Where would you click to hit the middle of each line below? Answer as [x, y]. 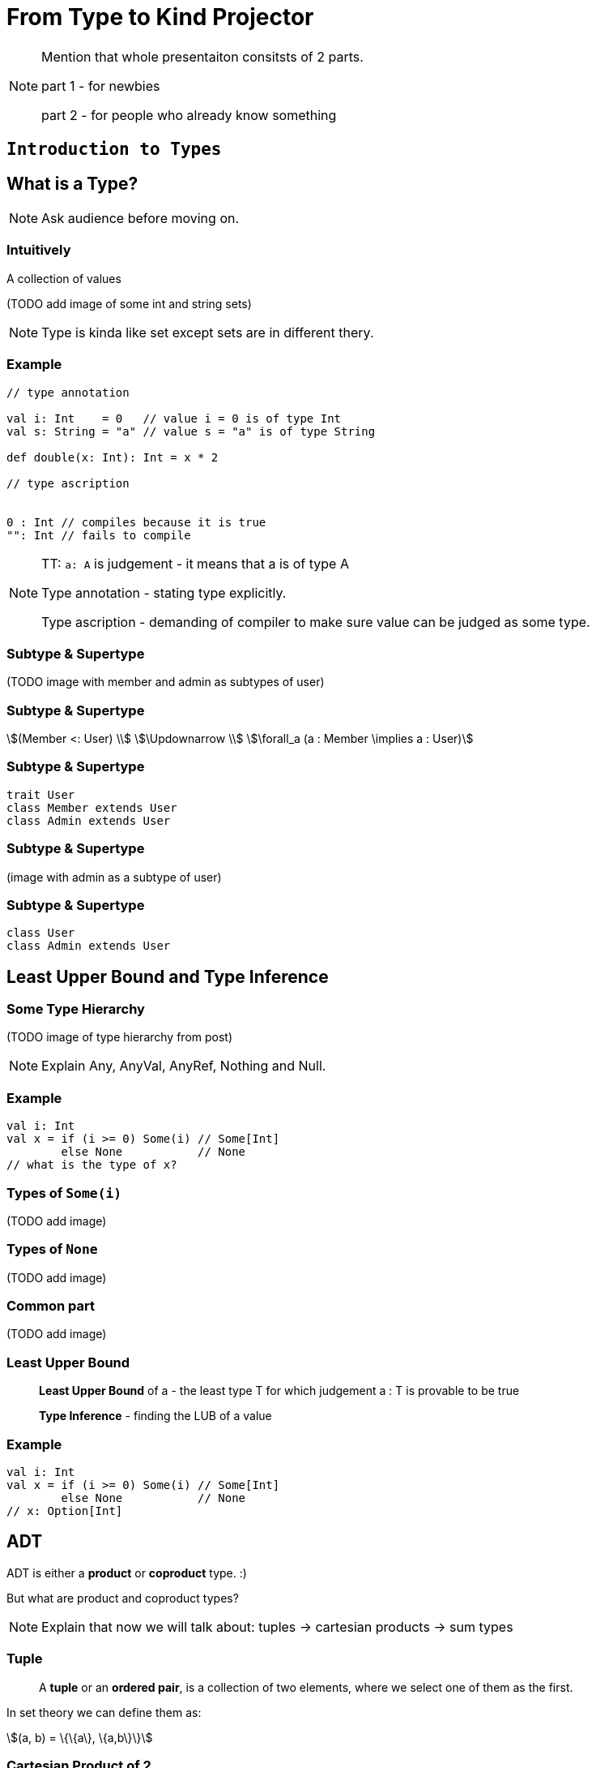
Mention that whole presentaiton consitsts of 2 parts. [202, 56]
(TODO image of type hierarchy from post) [120, 1037]
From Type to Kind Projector [160, 17]
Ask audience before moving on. [140, 219]
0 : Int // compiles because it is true [136, 522]
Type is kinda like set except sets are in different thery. [208, 332]
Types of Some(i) [64, 1193]
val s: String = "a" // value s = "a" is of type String [191, 431]
